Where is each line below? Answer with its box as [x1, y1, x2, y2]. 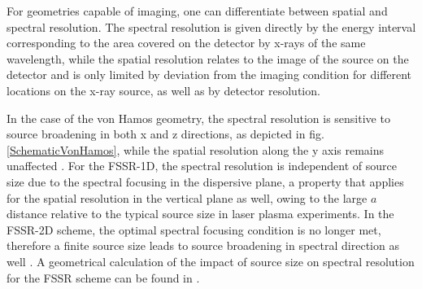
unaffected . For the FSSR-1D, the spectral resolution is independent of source [7, 157, 397, 174]
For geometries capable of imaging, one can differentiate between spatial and [7, 2, 388, 19]
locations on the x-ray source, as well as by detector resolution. [7, 81, 320, 99]
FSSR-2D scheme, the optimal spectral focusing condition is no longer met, [7, 221, 381, 238]
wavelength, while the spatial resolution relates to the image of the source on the [7, 50, 409, 67]
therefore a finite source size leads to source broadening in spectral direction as [7, 237, 399, 254]
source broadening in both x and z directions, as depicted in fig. [7, 125, 324, 142]
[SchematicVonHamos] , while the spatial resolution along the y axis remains [7, 141, 385, 158]
